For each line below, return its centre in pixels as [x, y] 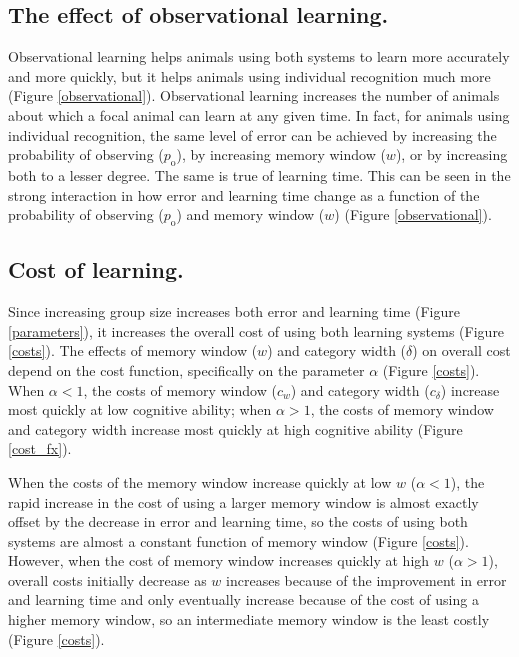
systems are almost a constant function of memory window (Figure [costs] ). [238, 540]
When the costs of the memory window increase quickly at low [200, 481]
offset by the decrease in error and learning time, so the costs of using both [238, 521]
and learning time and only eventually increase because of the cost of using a [243, 599]
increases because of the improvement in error [366, 579]
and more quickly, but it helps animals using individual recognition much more [249, 75]
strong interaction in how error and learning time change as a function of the [244, 194]
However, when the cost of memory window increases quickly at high [219, 560]
